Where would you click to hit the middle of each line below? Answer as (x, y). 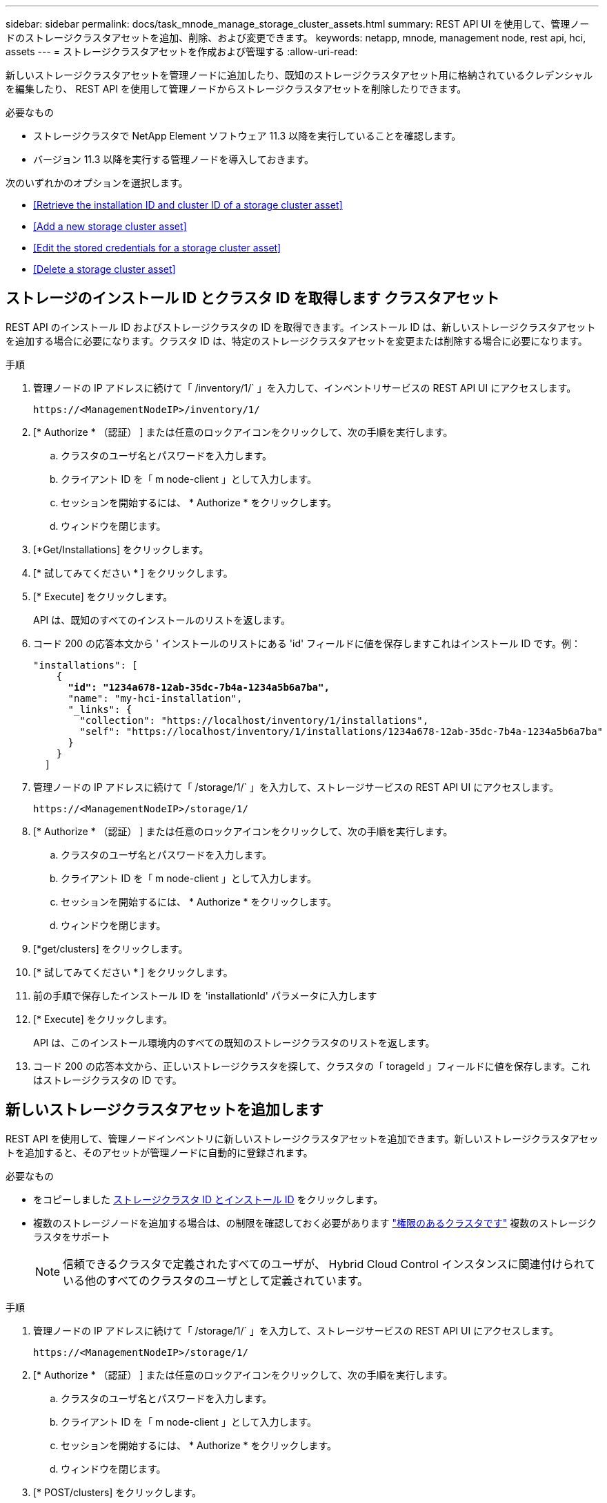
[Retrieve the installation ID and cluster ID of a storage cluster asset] (188, 205)
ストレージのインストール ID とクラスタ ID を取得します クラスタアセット (252, 298)
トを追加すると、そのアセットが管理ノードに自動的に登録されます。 (159, 1152)
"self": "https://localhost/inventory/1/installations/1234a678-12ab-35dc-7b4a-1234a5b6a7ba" (341, 731)
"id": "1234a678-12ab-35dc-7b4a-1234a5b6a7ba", (199, 687)
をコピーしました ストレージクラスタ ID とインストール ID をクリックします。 (208, 1199)
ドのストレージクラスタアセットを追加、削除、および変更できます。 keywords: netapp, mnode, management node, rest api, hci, (296, 38)
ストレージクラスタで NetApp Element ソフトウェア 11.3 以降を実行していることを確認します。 (247, 136)
